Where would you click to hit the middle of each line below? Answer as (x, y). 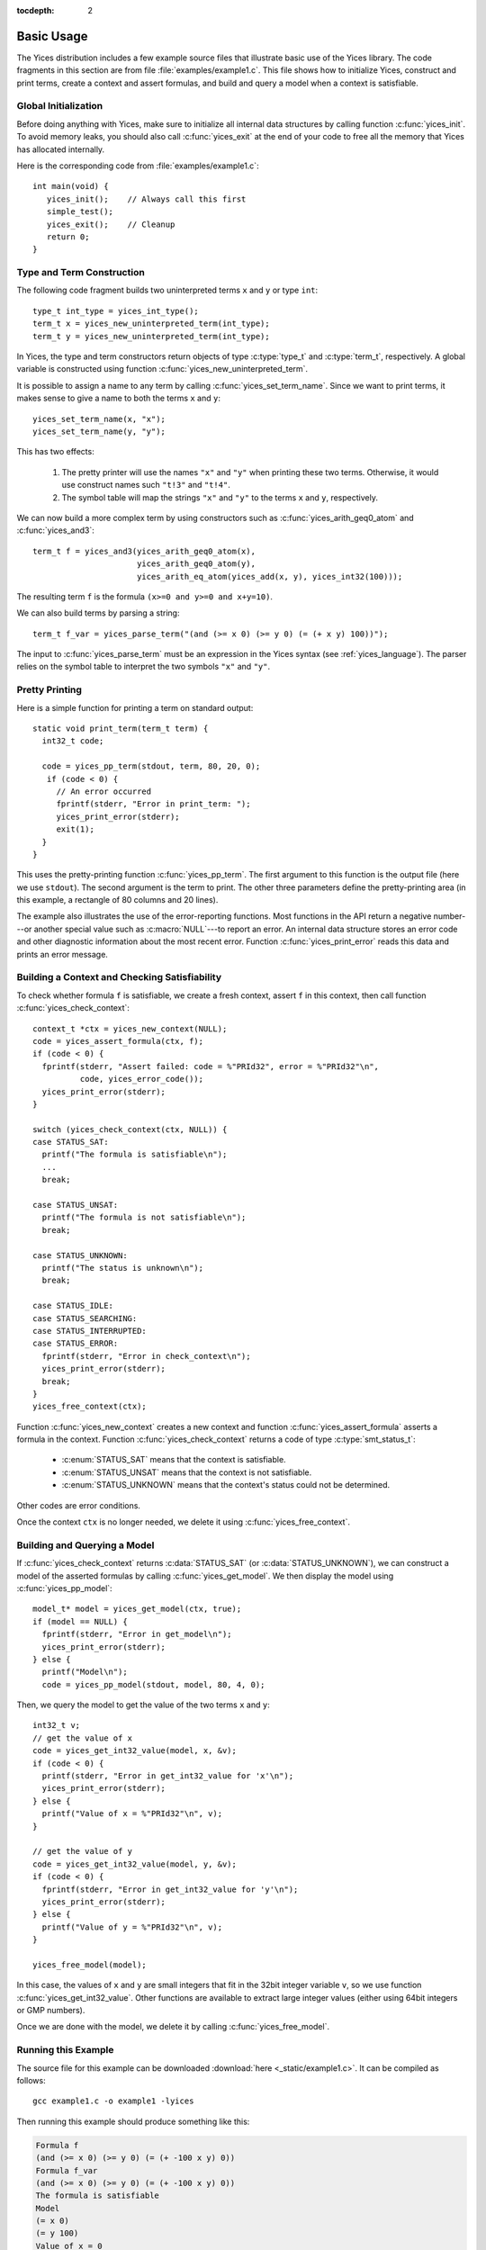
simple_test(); (80, 212)
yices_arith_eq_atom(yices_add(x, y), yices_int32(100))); (270, 576)
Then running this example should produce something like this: (133, 2121)
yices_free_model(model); (90, 1965)
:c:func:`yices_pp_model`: (64, 1588)
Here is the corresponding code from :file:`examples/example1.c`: (138, 166)
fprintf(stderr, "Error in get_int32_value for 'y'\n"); (170, 1889)
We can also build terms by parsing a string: (98, 613)
